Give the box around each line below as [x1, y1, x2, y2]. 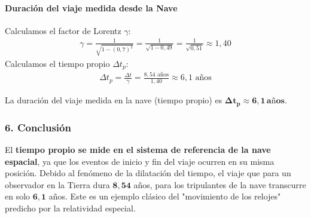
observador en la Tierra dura [5, 178, 110, 191]
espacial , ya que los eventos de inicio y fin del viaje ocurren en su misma [5, 155, 275, 167]
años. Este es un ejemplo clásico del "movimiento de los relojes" [48, 190, 281, 202]
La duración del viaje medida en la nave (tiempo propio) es [5, 94, 222, 106]
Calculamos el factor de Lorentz [5, 24, 121, 36]
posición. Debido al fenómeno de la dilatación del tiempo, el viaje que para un [5, 167, 291, 179]
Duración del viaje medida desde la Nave [5, 1, 178, 14]
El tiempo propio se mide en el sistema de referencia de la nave [5, 143, 271, 155]
